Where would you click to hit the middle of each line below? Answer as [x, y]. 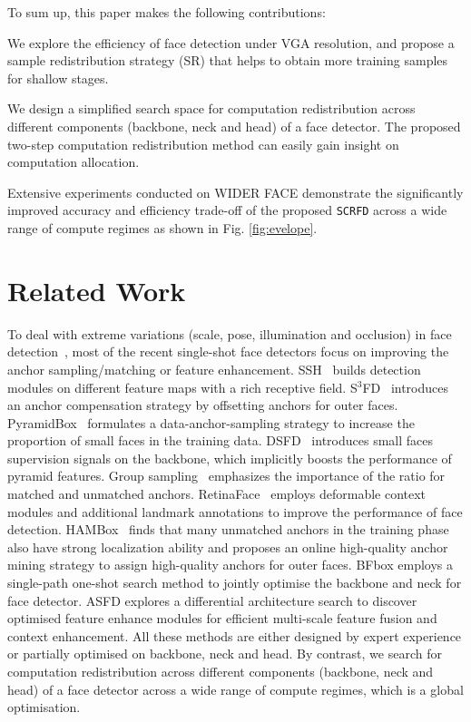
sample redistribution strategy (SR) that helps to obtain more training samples [228, 60]
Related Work [97, 290]
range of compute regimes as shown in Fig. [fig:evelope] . [162, 228]
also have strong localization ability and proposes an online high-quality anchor [228, 546]
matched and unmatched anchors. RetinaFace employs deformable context [217, 494]
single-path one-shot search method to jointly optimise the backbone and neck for [235, 583]
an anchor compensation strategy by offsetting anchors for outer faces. [203, 405]
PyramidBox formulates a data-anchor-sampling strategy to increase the [211, 422]
